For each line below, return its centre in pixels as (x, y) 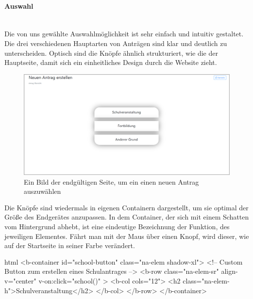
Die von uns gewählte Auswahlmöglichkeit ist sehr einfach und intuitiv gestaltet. (124, 34)
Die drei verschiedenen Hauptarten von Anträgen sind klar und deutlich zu (116, 43)
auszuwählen (42, 191)
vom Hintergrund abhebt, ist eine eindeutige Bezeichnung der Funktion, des (117, 226)
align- (229, 271)
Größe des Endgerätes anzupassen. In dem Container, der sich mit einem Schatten (127, 217)
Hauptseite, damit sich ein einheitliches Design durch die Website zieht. (111, 62)
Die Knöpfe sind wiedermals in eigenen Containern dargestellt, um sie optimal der (126, 207)
